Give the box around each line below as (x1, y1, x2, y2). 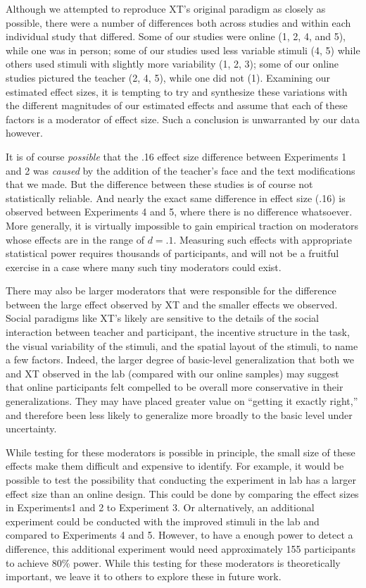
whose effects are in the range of (6, 232, 144, 246)
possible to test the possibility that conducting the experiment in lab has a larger (6, 473, 356, 487)
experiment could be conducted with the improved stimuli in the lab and (6, 513, 320, 528)
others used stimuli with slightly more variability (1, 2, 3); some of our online (6, 56, 339, 71)
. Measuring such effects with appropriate (173, 232, 352, 246)
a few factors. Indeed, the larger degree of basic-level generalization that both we (6, 352, 354, 367)
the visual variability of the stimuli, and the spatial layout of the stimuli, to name (6, 338, 358, 353)
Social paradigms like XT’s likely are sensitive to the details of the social (6, 311, 320, 325)
